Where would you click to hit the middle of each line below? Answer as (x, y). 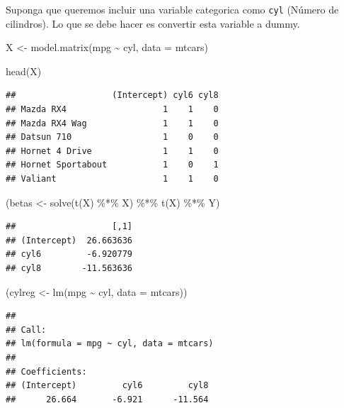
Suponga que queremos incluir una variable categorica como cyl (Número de (172, 9)
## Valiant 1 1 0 (112, 179)
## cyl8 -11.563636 (69, 268)
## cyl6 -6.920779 (69, 254)
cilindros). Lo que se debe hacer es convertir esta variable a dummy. (153, 23)
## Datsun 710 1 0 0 (112, 137)
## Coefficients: (46, 371)
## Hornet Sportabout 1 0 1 (112, 165)
